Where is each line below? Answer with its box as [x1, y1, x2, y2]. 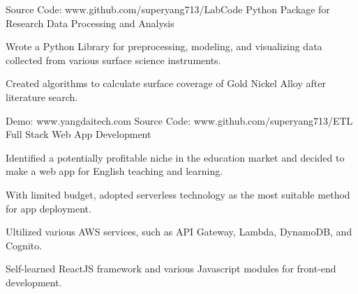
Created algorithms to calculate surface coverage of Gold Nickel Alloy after [6, 76, 326, 91]
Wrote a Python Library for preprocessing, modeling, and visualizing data [6, 39, 322, 54]
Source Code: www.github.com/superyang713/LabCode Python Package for [6, 2, 330, 16]
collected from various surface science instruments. [6, 52, 221, 67]
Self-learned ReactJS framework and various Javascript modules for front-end [6, 261, 336, 276]
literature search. [6, 89, 78, 104]
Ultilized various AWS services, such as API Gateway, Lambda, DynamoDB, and [6, 224, 352, 239]
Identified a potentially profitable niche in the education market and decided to [6, 150, 345, 164]
